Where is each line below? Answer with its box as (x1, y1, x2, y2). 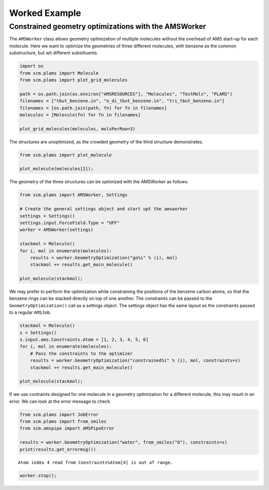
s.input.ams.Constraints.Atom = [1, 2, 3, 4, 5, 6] (19, 337, 149, 342)
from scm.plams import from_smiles (19, 419, 107, 424)
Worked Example (9, 7, 82, 18)
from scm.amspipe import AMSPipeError (19, 426, 115, 431)
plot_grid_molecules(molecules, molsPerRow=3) (19, 126, 135, 131)
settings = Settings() (19, 213, 75, 219)
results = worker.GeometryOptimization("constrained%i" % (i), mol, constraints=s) (30, 358, 241, 364)
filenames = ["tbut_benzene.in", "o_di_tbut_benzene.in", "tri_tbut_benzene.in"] (19, 98, 225, 104)
